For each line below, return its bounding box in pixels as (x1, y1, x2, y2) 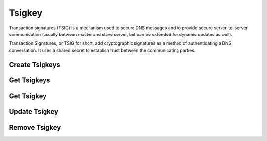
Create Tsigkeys (9, 60, 60, 69)
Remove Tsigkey (9, 123, 61, 132)
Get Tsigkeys (9, 76, 50, 84)
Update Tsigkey (9, 107, 59, 116)
